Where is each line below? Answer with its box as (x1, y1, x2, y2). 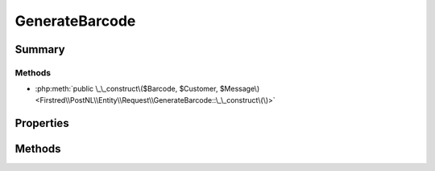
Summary (14, 43, 65, 56)
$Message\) (219, 84, 260, 94)
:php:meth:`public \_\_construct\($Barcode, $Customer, (35, 84, 218, 94)
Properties (14, 116, 69, 130)
